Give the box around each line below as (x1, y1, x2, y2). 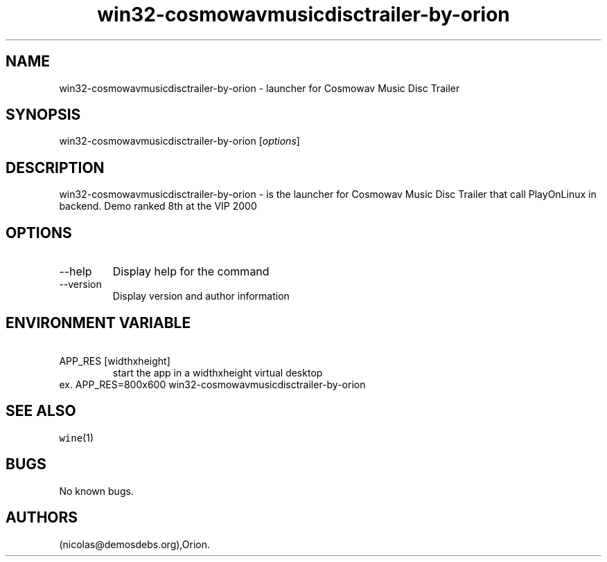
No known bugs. (59, 484, 134, 497)
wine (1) (59, 431, 94, 444)
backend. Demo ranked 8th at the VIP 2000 (59, 200, 257, 212)
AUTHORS (6, 509, 78, 527)
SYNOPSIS (6, 106, 81, 124)
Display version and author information (112, 290, 290, 302)
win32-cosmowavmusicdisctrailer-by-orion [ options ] (59, 135, 300, 147)
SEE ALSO (6, 402, 76, 420)
